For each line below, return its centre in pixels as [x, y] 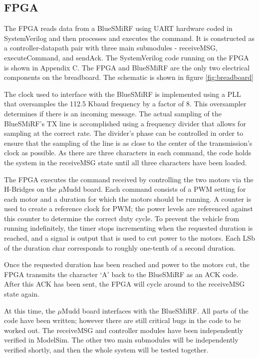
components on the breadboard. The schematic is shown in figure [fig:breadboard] [129, 77]
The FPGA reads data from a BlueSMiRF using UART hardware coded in [118, 28]
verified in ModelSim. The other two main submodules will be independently [121, 340]
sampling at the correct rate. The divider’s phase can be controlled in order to [124, 133]
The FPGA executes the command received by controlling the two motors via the [129, 179]
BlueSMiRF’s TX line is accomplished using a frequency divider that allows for [125, 123]
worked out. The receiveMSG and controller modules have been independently [124, 330]
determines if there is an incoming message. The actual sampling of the [113, 113]
